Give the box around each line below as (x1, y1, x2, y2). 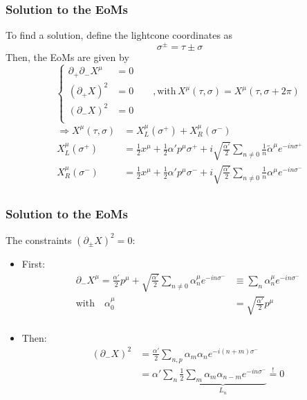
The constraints (6, 232, 72, 247)
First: (21, 256, 46, 270)
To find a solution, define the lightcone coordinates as (6, 28, 233, 42)
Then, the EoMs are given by (6, 49, 129, 64)
